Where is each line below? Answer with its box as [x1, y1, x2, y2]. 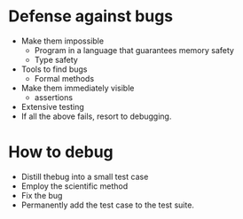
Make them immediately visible [20, 82, 135, 93]
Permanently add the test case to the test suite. [20, 199, 194, 210]
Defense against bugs [8, 6, 174, 27]
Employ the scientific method [20, 180, 129, 192]
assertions [34, 91, 73, 103]
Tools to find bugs [20, 64, 88, 74]
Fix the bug [20, 190, 63, 200]
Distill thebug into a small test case [20, 171, 149, 182]
